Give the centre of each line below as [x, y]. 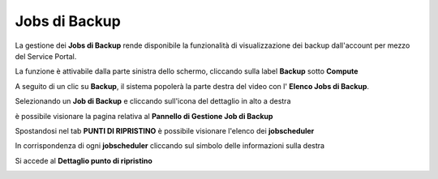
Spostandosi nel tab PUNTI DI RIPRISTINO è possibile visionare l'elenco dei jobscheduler [165, 130]
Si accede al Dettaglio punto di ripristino [84, 160]
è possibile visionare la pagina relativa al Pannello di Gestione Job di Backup [144, 116]
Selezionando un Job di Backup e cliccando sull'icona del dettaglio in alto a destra [153, 101]
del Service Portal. [46, 56]
